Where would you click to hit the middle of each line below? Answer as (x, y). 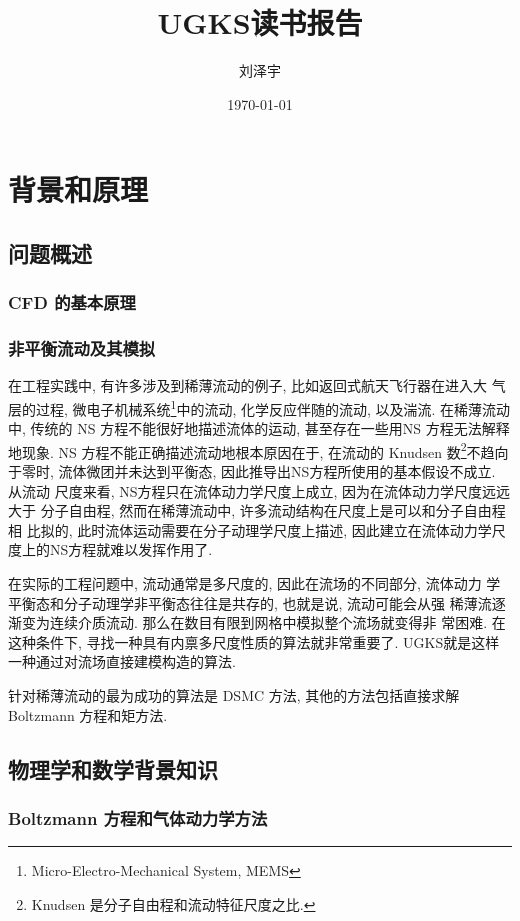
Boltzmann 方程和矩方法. (88, 714)
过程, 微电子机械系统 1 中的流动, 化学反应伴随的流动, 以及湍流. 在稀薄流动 (273, 407)
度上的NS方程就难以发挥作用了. (110, 549)
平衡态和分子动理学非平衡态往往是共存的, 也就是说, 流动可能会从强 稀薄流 (250, 602)
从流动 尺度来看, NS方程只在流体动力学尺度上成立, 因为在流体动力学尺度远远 (259, 490)
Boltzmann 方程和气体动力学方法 (138, 817)
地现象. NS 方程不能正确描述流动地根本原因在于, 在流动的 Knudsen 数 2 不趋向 (258, 450)
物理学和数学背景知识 (113, 768)
